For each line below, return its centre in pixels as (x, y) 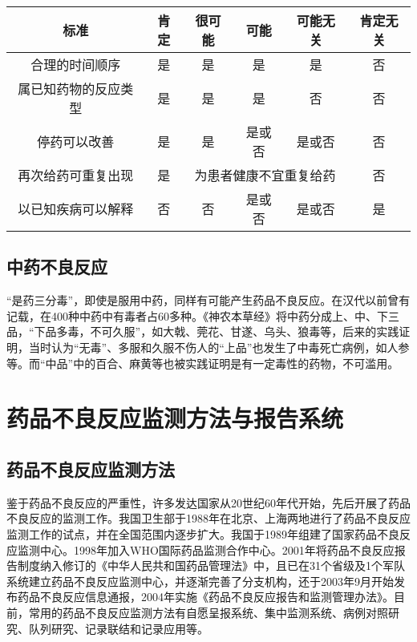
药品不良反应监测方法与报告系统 (175, 418)
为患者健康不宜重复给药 (265, 175)
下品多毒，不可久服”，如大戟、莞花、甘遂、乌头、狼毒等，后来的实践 (217, 331)
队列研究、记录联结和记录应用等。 (118, 628)
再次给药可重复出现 (76, 175)
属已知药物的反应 (69, 89)
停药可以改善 (76, 141)
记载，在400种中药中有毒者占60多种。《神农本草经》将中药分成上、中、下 (197, 315)
